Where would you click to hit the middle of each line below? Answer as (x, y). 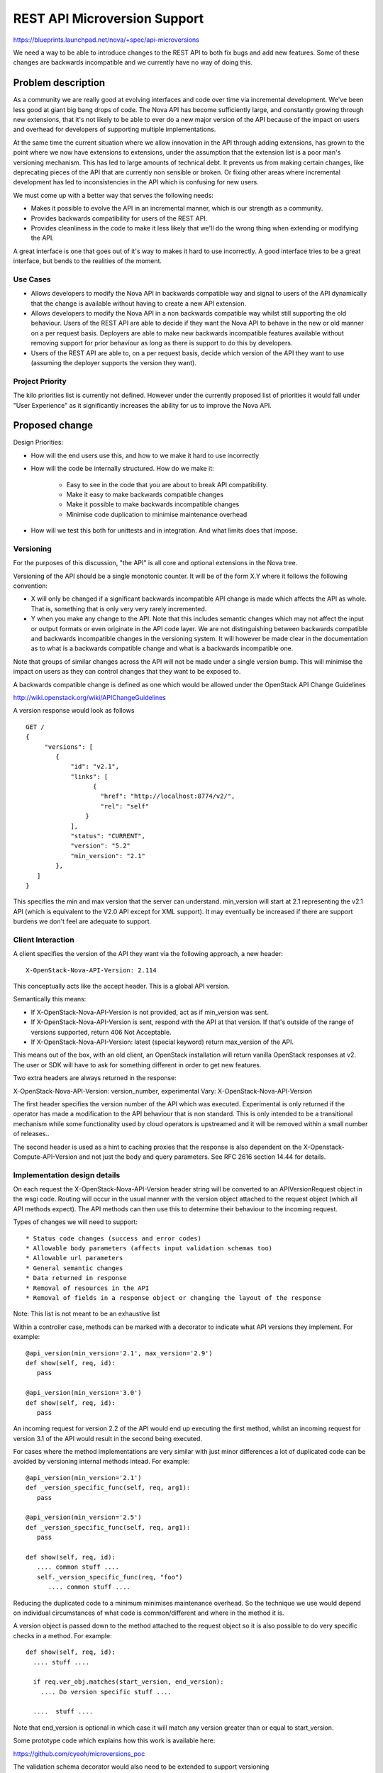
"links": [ (89, 776)
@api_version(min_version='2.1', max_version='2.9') (119, 1353)
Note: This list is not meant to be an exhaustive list (87, 1314)
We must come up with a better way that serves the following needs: (113, 195)
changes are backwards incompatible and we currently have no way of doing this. (133, 62)
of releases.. (31, 1134)
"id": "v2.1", (95, 767)
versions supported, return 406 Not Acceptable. (101, 1032)
